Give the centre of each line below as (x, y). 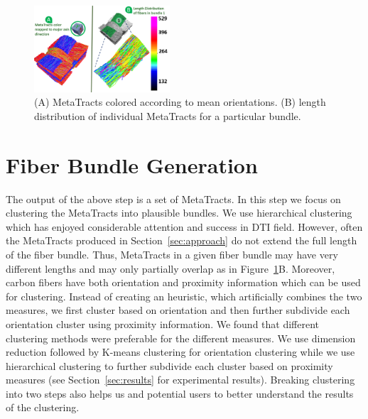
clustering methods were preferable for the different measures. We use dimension (181, 338)
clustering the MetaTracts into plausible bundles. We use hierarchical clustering (179, 213)
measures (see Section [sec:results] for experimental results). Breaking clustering (180, 380)
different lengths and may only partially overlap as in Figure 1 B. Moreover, (171, 268)
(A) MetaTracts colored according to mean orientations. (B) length (180, 102)
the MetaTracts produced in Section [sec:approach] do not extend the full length (182, 240)
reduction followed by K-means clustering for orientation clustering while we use (180, 352)
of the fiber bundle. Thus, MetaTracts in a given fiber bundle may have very (172, 254)
